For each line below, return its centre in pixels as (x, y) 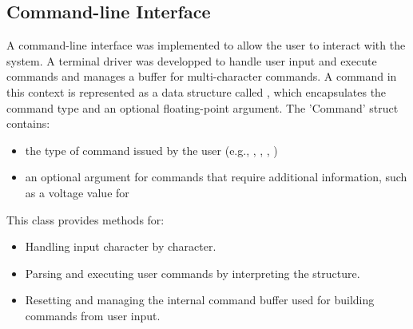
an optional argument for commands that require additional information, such (216, 177)
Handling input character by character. (121, 246)
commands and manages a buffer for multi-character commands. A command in (202, 76)
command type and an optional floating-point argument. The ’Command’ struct (203, 107)
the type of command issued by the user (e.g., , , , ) (151, 150)
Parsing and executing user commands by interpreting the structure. (193, 273)
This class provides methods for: (85, 219)
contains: (28, 123)
